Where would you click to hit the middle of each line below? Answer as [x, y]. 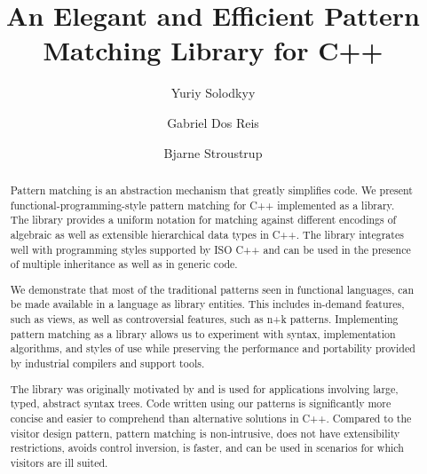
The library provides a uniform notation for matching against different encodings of [203, 220]
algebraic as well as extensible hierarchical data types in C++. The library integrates [207, 234]
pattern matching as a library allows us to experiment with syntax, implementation [203, 333]
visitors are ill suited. [59, 462]
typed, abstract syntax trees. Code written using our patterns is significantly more [201, 403]
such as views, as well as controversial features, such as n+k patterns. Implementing [204, 319]
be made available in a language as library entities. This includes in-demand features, [207, 304]
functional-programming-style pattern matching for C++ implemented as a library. [202, 205]
